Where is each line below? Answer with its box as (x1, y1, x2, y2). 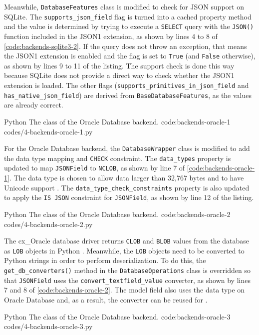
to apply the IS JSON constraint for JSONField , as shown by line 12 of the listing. (4, 192, 254, 202)
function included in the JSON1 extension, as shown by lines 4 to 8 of (4, 30, 218, 41)
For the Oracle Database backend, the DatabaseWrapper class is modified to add (4, 143, 250, 153)
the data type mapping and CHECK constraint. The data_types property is (4, 152, 231, 163)
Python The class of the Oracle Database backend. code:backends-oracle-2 (4, 208, 231, 219)
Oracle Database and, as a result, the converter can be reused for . (4, 294, 208, 304)
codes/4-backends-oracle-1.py (4, 126, 93, 136)
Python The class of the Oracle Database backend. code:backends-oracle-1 (4, 116, 231, 126)
